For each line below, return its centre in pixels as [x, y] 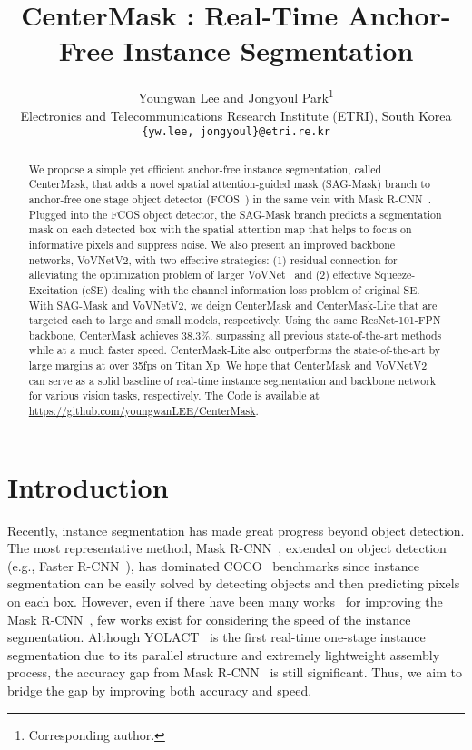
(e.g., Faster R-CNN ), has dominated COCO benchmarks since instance [213, 565]
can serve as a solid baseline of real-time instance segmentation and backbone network [232, 380]
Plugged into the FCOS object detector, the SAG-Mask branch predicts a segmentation [235, 214]
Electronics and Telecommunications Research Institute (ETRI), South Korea [236, 115]
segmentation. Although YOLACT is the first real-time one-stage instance [216, 637]
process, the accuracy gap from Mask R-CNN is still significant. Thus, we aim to [235, 672]
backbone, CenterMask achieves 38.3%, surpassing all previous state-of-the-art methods [235, 335]
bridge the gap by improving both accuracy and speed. [160, 691]
